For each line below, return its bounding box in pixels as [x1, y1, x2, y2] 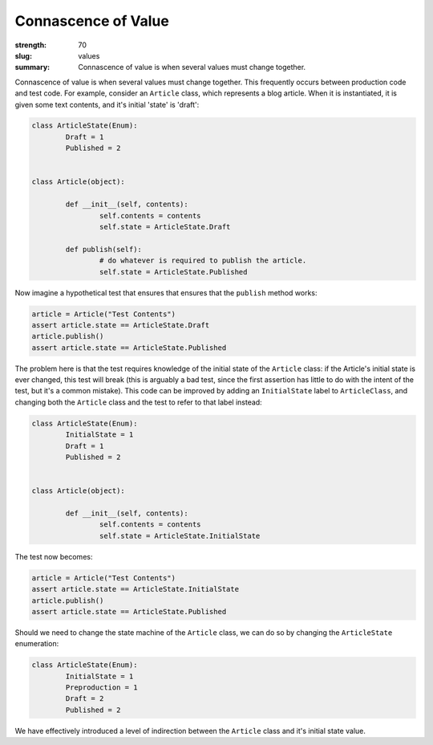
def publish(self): [65, 245, 142, 254]
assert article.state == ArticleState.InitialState [31, 584, 240, 594]
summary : [14, 63, 51, 72]
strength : [14, 40, 47, 50]
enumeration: [14, 639, 59, 649]
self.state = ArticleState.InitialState [99, 531, 261, 540]
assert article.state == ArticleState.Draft [31, 320, 210, 329]
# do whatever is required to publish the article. [99, 256, 307, 265]
